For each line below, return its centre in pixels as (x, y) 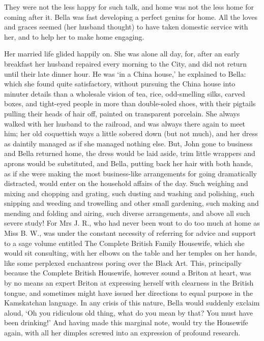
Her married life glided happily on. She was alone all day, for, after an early (122, 54)
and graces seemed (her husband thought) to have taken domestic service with (126, 27)
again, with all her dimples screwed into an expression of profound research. (122, 332)
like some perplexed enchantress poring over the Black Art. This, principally (123, 262)
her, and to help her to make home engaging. (74, 36)
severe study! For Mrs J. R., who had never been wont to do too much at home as (132, 223)
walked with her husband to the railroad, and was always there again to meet (125, 123)
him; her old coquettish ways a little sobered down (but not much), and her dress (131, 133)
